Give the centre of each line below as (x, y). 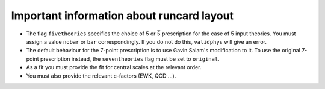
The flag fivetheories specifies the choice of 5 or (91, 34)
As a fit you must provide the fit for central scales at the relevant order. (114, 67)
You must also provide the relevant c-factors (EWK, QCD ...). (101, 76)
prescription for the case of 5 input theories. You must (229, 34)
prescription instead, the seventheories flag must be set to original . (130, 59)
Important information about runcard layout (122, 16)
